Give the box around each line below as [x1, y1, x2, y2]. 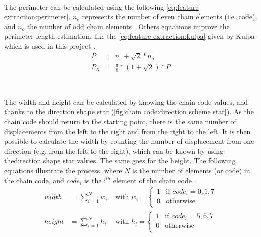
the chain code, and [4, 175, 64, 185]
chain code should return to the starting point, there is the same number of [4, 116, 236, 126]
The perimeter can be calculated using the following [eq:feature [4, 1, 199, 12]
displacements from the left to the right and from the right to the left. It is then [4, 126, 251, 136]
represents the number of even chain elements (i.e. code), [82, 11, 257, 22]
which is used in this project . [4, 40, 96, 51]
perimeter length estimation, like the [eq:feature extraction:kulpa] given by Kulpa [4, 31, 255, 41]
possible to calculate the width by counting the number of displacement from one [4, 136, 254, 146]
